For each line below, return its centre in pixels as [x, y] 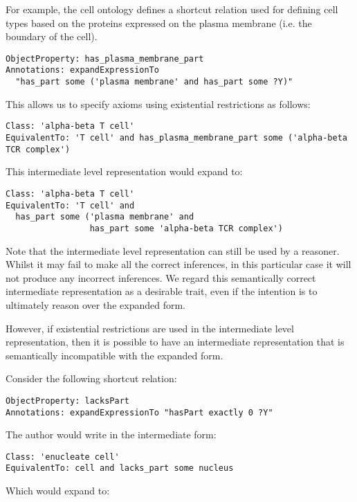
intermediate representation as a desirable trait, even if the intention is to [162, 291]
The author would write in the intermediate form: [111, 434]
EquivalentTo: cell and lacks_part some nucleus [120, 468]
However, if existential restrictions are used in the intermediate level [150, 328]
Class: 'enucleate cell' [63, 457]
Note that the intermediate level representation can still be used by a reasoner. [173, 250]
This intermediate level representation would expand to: [124, 171]
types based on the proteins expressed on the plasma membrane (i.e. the [159, 23]
